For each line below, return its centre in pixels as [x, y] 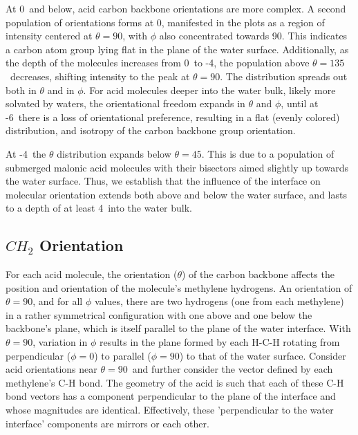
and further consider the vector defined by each [233, 369]
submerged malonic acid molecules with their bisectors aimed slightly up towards [177, 167]
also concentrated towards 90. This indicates [253, 36]
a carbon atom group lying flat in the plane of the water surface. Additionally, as [177, 49]
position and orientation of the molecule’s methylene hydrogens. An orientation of [179, 287]
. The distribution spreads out [284, 76]
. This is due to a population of [268, 153]
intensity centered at [49, 36]
